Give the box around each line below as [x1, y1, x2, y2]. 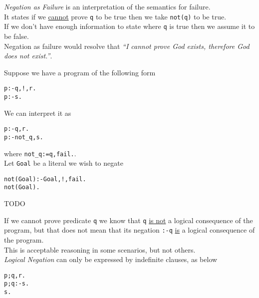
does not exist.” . [4, 50, 52, 61]
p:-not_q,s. [4, 133, 43, 141]
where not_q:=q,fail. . [4, 148, 76, 158]
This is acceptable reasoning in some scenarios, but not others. [4, 244, 196, 255]
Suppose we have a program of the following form [4, 67, 156, 77]
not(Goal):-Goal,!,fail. [4, 175, 86, 183]
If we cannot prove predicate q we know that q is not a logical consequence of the [4, 215, 253, 225]
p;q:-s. [4, 280, 29, 288]
